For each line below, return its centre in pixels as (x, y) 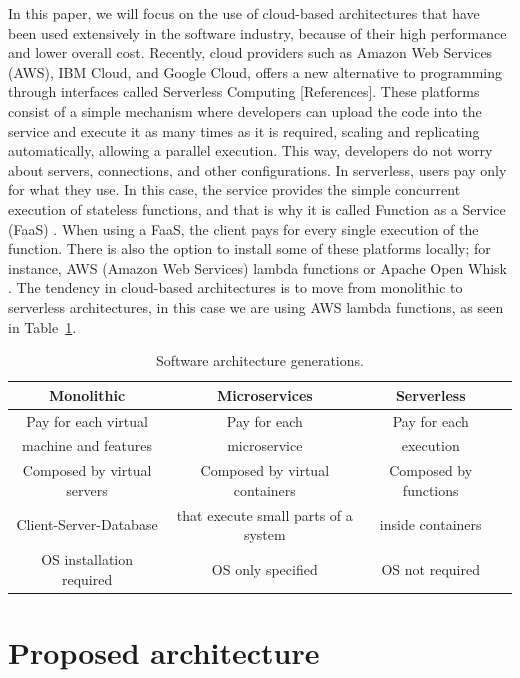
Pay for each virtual (87, 420)
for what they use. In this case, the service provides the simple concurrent (234, 189)
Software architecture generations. (260, 360)
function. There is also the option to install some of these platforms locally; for (249, 248)
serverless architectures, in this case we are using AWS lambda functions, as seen (256, 306)
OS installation (87, 559)
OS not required (430, 568)
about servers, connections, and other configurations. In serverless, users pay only (257, 169)
